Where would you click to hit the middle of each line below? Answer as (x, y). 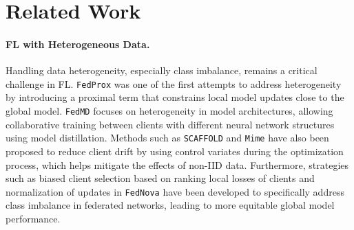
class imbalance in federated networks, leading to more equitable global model (170, 205)
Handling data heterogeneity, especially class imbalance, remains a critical (162, 70)
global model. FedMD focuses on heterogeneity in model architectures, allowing (169, 111)
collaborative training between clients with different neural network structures (170, 124)
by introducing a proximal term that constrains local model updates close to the (175, 97)
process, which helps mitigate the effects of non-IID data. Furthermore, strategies (177, 164)
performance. (33, 218)
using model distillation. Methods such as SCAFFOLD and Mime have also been (167, 138)
